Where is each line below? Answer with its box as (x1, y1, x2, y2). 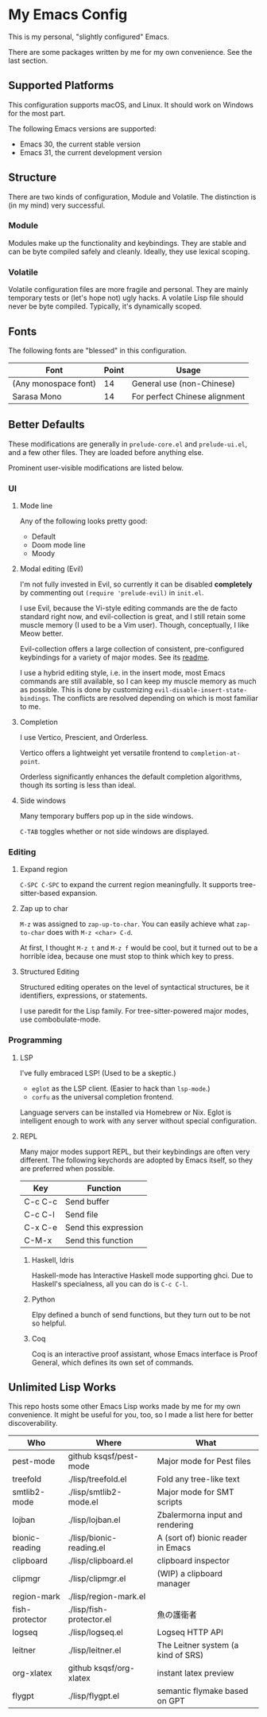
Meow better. (19, 629, 64, 638)
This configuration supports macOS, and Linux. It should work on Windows (8, 99, 254, 109)
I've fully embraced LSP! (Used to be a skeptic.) (19, 1068, 176, 1077)
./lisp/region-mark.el (68, 1591, 146, 1602)
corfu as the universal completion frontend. (31, 1092, 174, 1101)
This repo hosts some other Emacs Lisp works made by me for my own (8, 1402, 241, 1411)
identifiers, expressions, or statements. (19, 991, 148, 1000)
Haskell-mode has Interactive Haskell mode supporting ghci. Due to (31, 1271, 253, 1280)
